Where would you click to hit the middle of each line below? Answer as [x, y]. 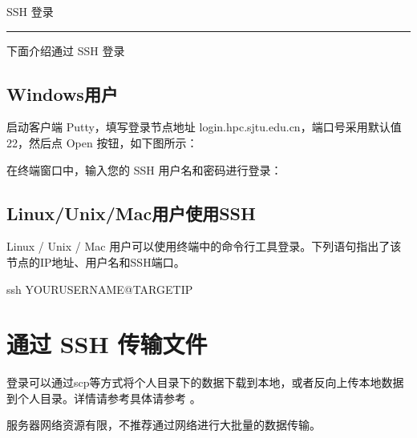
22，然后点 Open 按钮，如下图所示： [102, 142]
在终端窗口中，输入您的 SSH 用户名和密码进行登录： [144, 169]
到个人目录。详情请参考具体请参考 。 [104, 398]
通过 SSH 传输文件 [107, 344]
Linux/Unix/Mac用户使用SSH [131, 213]
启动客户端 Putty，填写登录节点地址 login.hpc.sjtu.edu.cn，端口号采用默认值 [204, 127]
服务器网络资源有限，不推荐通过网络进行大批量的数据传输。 [164, 425]
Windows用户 [62, 93]
